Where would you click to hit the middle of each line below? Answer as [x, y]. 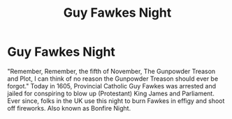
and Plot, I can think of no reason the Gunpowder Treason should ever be [113, 79]
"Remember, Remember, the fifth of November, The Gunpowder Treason [111, 71]
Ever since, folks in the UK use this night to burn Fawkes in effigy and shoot [116, 101]
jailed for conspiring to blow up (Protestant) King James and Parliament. [111, 93]
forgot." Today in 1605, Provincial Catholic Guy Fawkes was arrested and [112, 86]
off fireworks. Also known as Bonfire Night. [69, 108]
